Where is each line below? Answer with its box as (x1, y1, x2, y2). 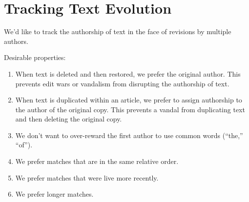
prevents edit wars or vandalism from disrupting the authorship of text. (15, 78, 229, 88)
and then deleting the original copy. (15, 114, 122, 124)
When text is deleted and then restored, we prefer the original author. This (15, 68, 241, 79)
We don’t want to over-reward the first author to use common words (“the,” (15, 130, 243, 140)
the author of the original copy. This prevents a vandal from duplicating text (15, 104, 245, 114)
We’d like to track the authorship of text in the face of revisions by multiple (4, 26, 231, 37)
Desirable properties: (4, 52, 66, 62)
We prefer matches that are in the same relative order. (15, 156, 179, 166)
